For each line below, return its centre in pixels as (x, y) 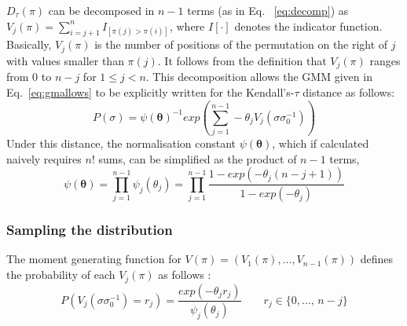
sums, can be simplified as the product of (198, 158)
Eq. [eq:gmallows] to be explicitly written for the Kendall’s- (150, 92)
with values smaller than (65, 60)
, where (187, 26)
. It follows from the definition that (242, 60)
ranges (385, 60)
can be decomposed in (101, 10)
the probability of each (61, 275)
